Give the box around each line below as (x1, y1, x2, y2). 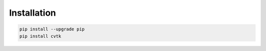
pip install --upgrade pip (19, 26, 85, 32)
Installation (9, 7, 56, 18)
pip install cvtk (19, 33, 62, 39)
